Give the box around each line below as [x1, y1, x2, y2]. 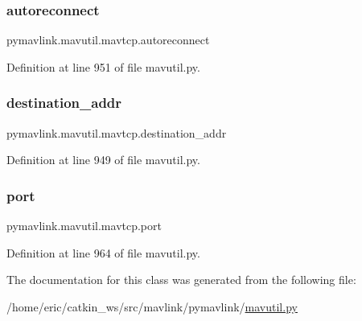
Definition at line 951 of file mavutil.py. [6, 58, 200, 75]
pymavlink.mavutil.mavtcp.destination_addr [6, 124, 227, 141]
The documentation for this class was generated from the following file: [6, 271, 356, 288]
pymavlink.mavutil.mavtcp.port [6, 217, 162, 234]
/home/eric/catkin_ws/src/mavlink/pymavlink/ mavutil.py [6, 298, 298, 315]
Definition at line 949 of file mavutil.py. [6, 151, 200, 168]
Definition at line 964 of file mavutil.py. [6, 244, 200, 261]
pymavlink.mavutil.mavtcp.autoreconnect [6, 31, 210, 48]
